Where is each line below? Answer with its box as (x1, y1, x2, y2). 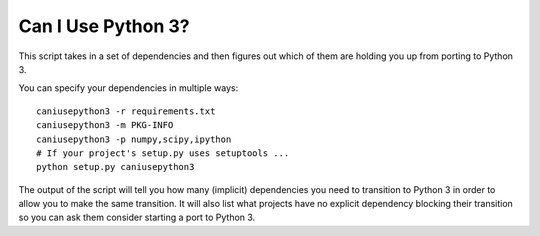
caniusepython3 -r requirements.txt (36, 105, 216, 117)
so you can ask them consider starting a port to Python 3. (18, 211, 256, 224)
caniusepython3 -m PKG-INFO (36, 120, 174, 131)
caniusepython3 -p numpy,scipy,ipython (36, 133, 232, 145)
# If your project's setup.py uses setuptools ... (36, 147, 290, 159)
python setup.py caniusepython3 (36, 161, 195, 173)
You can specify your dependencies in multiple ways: (18, 82, 239, 94)
